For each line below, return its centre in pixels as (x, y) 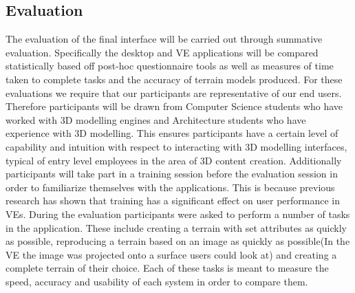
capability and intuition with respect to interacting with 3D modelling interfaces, (176, 146)
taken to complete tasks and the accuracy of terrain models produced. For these (174, 79)
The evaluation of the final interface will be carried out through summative (164, 39)
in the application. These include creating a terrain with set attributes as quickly (176, 227)
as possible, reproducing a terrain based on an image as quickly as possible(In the (178, 241)
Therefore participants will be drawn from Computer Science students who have (174, 106)
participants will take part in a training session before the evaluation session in (172, 174)
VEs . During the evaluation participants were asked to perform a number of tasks (178, 214)
